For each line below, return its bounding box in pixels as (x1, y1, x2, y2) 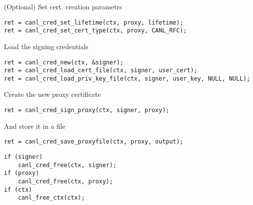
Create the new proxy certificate (4, 89, 101, 99)
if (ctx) (4, 186, 32, 193)
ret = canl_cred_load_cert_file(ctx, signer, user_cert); (4, 67, 197, 74)
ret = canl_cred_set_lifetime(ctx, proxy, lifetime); (4, 19, 184, 26)
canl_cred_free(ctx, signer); (18, 161, 117, 169)
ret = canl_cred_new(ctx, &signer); (4, 59, 124, 66)
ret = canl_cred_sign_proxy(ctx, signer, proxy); (4, 107, 169, 114)
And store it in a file (4, 120, 65, 131)
